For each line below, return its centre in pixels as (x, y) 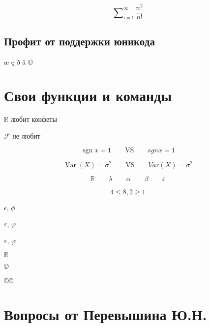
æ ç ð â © (18, 61)
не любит (26, 135)
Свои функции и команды (88, 95)
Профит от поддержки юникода (79, 41)
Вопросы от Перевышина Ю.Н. (105, 314)
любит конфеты (34, 119)
